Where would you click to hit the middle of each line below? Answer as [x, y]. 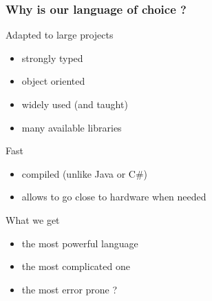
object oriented [53, 81]
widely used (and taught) [75, 104]
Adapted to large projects [60, 35]
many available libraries [72, 127]
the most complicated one [76, 266]
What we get [33, 219]
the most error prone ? [70, 289]
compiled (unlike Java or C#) [85, 173]
